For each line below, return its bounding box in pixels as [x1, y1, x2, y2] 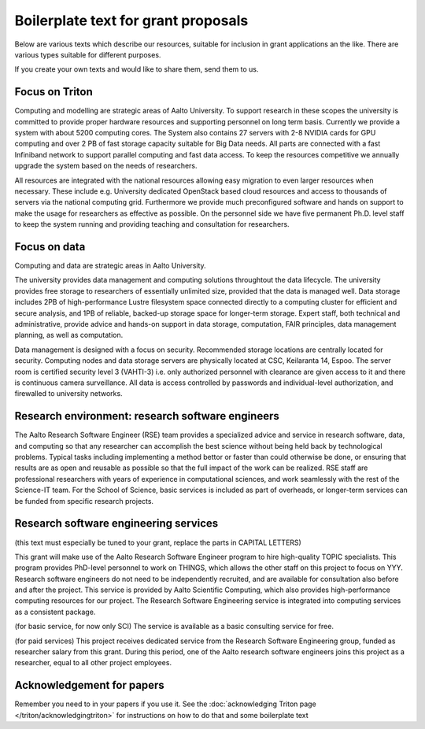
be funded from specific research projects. [14, 496, 153, 505]
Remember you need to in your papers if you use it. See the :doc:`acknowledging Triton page [14, 699, 316, 709]
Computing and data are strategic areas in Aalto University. [14, 261, 206, 271]
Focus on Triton [14, 85, 94, 98]
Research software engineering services [14, 516, 219, 531]
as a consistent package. [14, 607, 96, 616]
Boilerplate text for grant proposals [14, 12, 249, 29]
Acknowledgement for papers [14, 679, 164, 692]
